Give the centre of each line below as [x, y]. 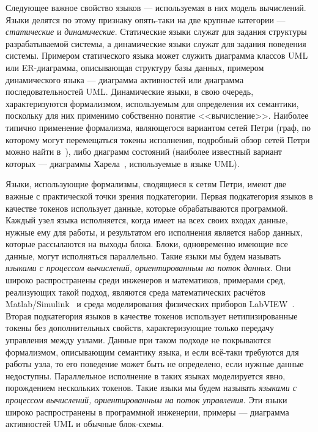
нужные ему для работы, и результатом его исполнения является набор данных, [154, 232]
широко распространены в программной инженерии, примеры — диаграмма [147, 412]
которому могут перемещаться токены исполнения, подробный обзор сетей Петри [158, 139]
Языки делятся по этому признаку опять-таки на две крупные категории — [146, 19]
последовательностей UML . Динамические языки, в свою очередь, [130, 91]
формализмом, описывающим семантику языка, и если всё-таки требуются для [152, 352]
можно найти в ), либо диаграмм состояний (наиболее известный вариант [144, 151]
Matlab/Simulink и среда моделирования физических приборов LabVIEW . [150, 304]
